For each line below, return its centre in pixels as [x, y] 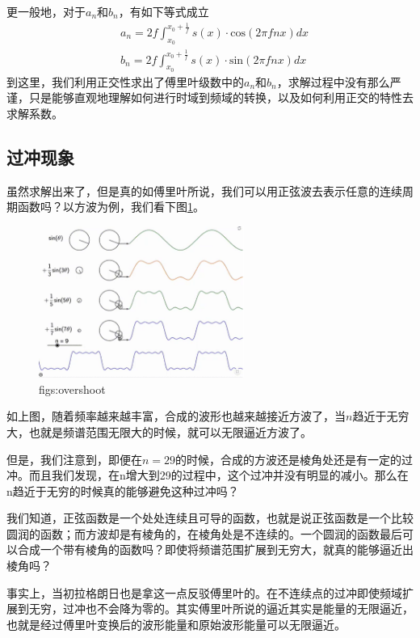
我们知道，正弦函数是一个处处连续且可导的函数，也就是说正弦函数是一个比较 [210, 518]
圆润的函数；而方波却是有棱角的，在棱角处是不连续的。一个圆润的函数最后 [204, 533]
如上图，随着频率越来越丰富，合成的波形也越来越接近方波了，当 [176, 416]
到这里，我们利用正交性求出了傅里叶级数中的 [125, 81]
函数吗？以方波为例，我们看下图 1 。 [111, 207]
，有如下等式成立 [164, 11]
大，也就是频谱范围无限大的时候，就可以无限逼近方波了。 [159, 431]
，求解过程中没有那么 [333, 81]
